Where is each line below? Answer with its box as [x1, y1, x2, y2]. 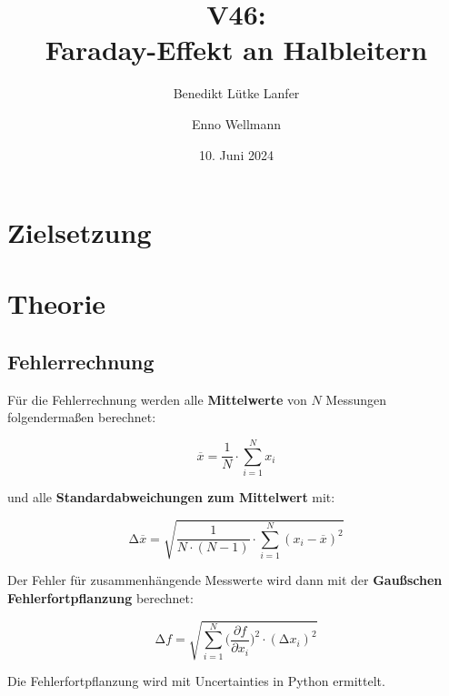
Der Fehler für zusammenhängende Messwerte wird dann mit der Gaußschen [7, 570, 443, 590]
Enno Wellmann [191, 114, 282, 133]
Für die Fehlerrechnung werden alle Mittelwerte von [7, 389, 307, 409]
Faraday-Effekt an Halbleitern [45, 31, 428, 68]
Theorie [7, 285, 106, 322]
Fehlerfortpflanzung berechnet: [7, 588, 194, 607]
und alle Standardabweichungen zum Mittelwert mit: [7, 488, 335, 507]
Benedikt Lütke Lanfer [173, 84, 300, 103]
